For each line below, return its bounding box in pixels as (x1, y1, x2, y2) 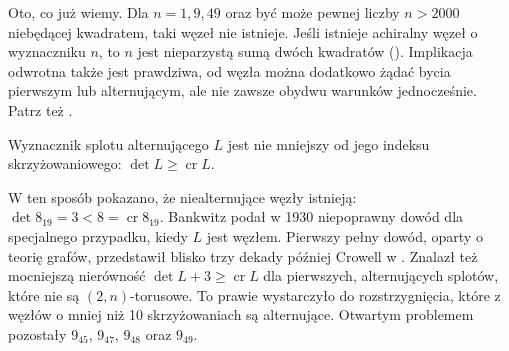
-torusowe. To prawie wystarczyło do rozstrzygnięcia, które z (130, 284, 501, 305)
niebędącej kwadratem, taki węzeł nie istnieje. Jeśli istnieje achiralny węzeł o (8, 21, 478, 42)
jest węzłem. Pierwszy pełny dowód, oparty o (206, 225, 483, 246)
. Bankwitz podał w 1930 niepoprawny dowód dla (159, 206, 464, 227)
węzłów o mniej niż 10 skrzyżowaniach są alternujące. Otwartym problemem (8, 304, 474, 325)
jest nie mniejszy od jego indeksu (227, 133, 430, 154)
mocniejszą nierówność (8, 265, 146, 286)
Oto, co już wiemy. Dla (8, 2, 149, 22)
